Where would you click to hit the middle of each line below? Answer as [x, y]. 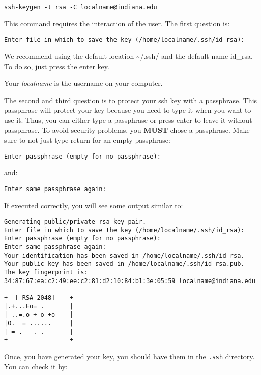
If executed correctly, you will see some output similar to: [94, 205]
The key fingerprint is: [46, 273]
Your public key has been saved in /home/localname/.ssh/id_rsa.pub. [124, 264]
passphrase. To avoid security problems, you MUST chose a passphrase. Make [127, 130]
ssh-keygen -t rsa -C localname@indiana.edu [81, 7]
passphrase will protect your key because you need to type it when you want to [128, 110]
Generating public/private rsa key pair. [75, 222]
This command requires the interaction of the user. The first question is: [117, 23]
